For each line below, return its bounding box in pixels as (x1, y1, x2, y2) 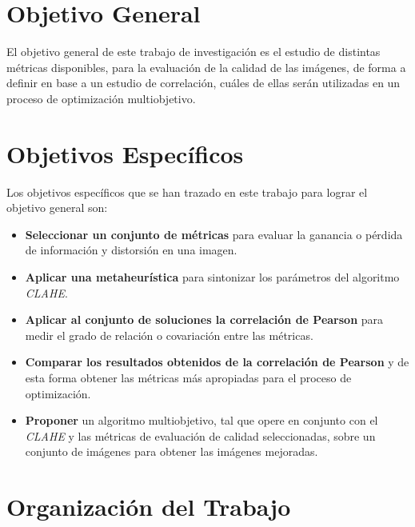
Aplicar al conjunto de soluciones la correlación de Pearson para (25, 311, 384, 328)
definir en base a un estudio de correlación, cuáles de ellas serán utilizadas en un (6, 74, 401, 91)
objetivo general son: (6, 199, 108, 216)
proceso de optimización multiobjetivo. (6, 90, 196, 106)
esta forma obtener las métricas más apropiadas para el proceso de (25, 369, 352, 385)
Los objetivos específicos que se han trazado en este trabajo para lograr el (6, 183, 368, 200)
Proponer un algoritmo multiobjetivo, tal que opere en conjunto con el (25, 412, 378, 429)
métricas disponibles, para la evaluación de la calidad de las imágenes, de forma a (6, 58, 406, 75)
